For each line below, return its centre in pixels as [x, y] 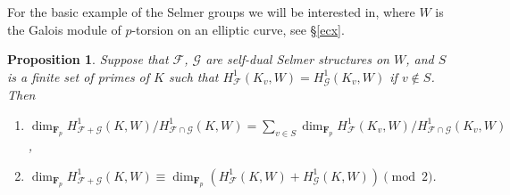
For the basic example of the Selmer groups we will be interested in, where [211, 12]
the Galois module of [64, 29]
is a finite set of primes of [79, 76]
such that [193, 76]
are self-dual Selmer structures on [297, 59]
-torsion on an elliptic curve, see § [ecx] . [238, 29]
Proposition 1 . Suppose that [88, 59]
